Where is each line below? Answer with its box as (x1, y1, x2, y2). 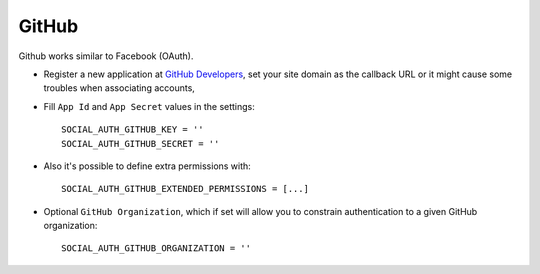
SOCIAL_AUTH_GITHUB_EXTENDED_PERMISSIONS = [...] (61, 183, 310, 195)
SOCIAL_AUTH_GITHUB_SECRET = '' (61, 138, 220, 149)
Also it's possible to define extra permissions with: (43, 160, 252, 172)
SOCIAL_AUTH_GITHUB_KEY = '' (61, 124, 204, 135)
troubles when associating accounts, (43, 82, 195, 94)
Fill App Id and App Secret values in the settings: (43, 100, 255, 112)
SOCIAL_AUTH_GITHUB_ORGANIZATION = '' (61, 243, 252, 254)
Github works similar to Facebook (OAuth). (18, 50, 194, 62)
